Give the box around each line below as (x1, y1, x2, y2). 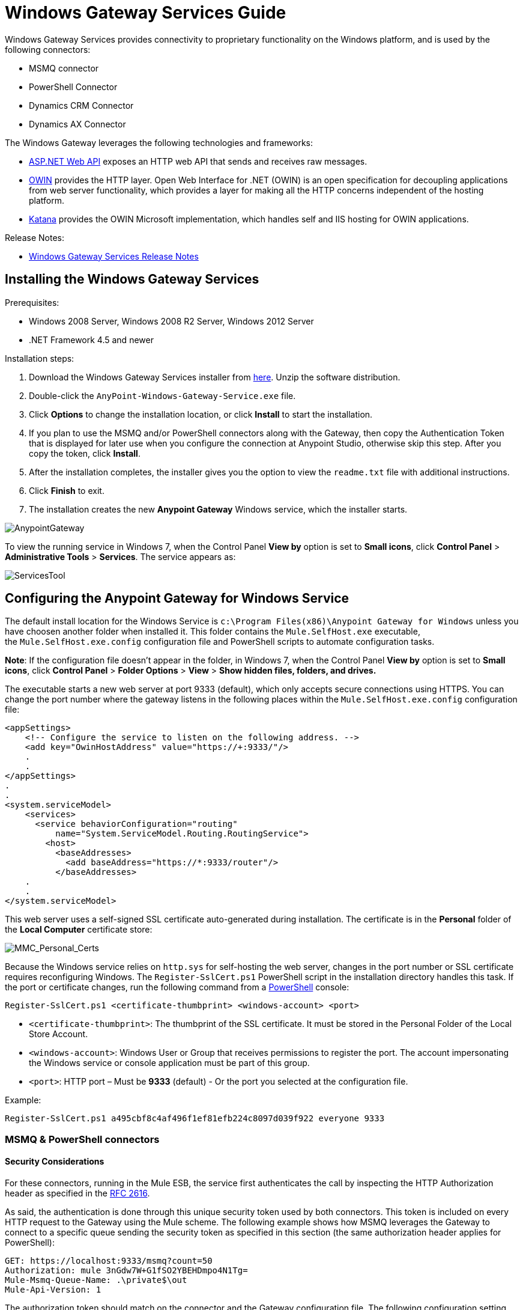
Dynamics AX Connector (29, 118, 126, 129)
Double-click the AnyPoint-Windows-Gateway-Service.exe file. (29, 390, 296, 401)
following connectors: (5, 44, 91, 55)
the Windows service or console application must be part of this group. (29, 1058, 310, 1068)
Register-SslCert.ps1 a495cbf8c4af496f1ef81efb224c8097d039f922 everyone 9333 (5, 1113, 385, 1124)
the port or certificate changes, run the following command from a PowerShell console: (5, 982, 349, 993)
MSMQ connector (29, 62, 99, 73)
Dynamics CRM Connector (29, 100, 134, 111)
